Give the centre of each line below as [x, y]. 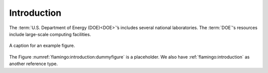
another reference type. [33, 64]
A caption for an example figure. [42, 46]
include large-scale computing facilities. [50, 34]
